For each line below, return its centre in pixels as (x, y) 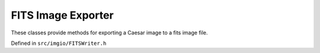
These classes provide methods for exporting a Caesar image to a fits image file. (109, 33)
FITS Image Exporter (62, 15)
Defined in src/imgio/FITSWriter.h (59, 43)
